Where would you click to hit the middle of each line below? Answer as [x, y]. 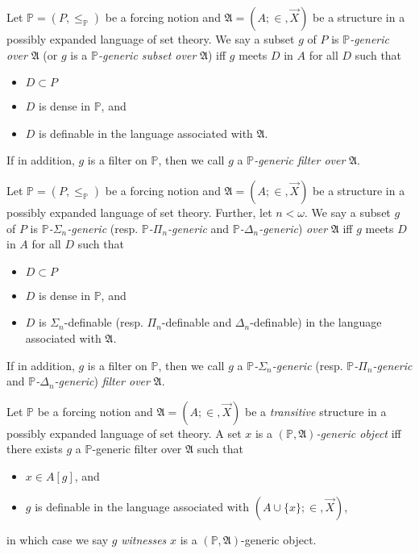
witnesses [144, 539]
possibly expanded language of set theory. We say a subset [151, 39]
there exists [35, 449]
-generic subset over [147, 54]
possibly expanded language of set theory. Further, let [139, 212]
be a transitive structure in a [316, 411]
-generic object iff [359, 433]
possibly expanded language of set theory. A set [124, 433]
